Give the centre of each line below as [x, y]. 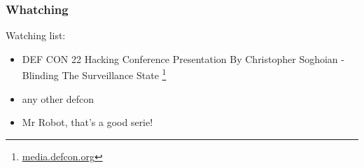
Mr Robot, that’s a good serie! [87, 122]
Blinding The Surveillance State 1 [94, 74]
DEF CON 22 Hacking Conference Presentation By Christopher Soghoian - [183, 58]
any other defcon [58, 98]
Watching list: [36, 35]
